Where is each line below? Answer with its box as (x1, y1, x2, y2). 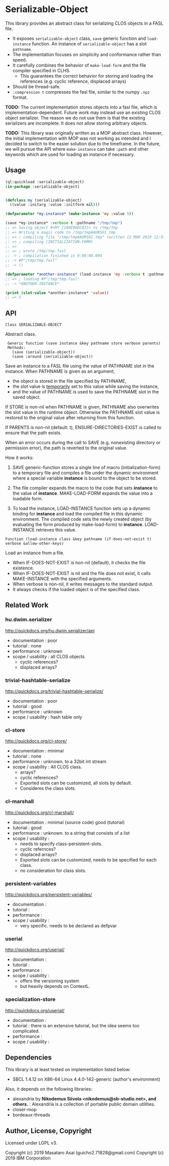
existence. (12, 565, 34, 571)
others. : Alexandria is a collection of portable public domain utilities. (12, 1101, 155, 1107)
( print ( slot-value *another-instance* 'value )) (5, 290, 109, 296)
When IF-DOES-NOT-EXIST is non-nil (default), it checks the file (12, 560, 146, 566)
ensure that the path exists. (5, 430, 62, 436)
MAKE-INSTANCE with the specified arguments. (12, 576, 112, 582)
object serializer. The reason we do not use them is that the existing (5, 114, 146, 121)
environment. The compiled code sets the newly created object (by (12, 516, 152, 522)
